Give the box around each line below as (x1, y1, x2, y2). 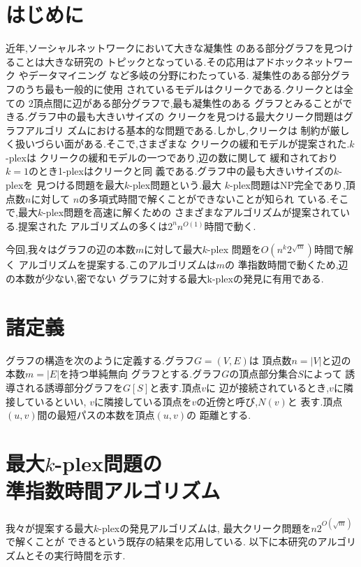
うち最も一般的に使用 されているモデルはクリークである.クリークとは (24, 81, 344, 96)
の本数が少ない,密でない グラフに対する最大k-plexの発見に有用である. (6, 271, 324, 286)
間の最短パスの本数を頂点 (37, 408, 155, 422)
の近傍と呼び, (196, 394, 258, 408)
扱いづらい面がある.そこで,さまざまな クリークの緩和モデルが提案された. (15, 136, 350, 151)
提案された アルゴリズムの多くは (17, 218, 168, 233)
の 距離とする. (186, 408, 251, 422)
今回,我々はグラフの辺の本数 (6, 242, 135, 257)
